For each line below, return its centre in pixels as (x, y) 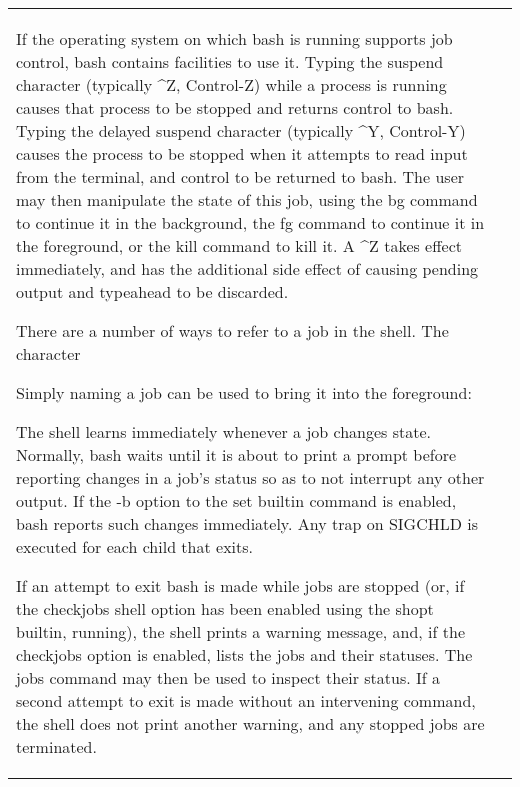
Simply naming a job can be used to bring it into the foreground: (244, 392)
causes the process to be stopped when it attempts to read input (242, 153)
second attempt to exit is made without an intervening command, (246, 700)
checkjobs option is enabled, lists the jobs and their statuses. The (244, 654)
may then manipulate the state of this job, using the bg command (247, 199)
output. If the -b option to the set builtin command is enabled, (236, 500)
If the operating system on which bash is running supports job (234, 38)
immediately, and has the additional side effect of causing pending (247, 268)
